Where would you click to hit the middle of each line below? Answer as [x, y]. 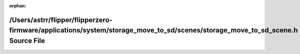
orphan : [18, 6]
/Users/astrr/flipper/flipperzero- [61, 20]
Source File [27, 41]
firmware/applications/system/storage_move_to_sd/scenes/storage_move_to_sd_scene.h [153, 30]
